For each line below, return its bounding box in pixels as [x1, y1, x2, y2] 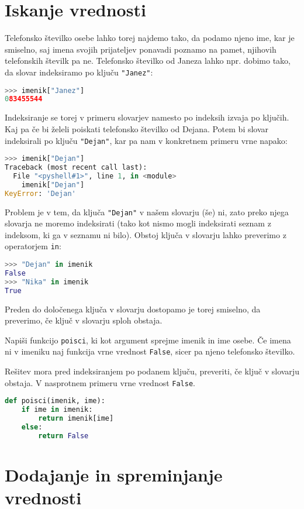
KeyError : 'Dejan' [5, 189, 76, 198]
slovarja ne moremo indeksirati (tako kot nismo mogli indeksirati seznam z [5, 217, 271, 229]
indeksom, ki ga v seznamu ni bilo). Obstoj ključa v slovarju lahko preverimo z [5, 228, 286, 240]
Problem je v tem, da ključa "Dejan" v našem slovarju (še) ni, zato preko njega [5, 205, 289, 218]
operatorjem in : [5, 240, 61, 252]
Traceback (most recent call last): [5, 163, 147, 172]
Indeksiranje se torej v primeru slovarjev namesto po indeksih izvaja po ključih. [5, 111, 289, 123]
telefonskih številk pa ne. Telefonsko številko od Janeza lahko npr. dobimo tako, [5, 54, 291, 67]
